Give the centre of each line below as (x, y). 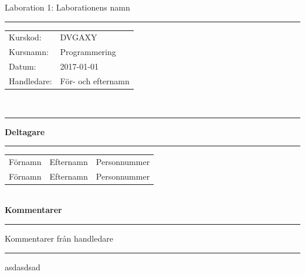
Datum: (23, 66)
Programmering (88, 52)
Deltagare (25, 131)
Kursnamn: (29, 52)
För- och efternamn (95, 80)
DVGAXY (79, 37)
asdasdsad (23, 267)
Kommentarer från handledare (59, 238)
